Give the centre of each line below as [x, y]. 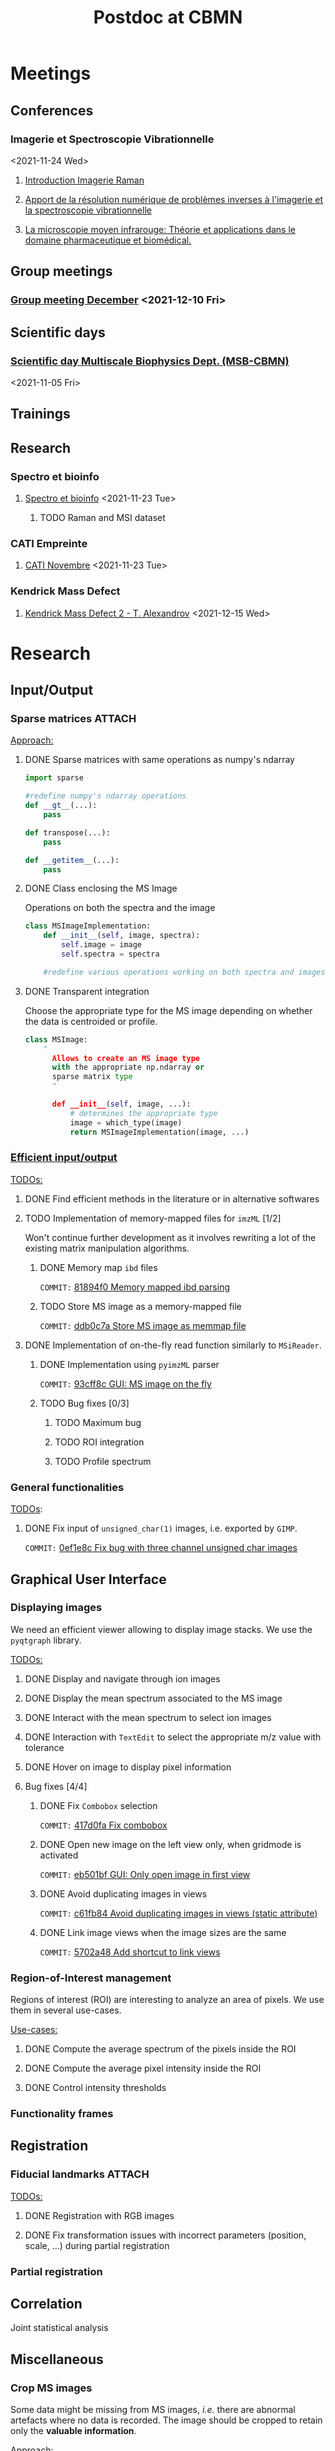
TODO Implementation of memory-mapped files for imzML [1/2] [153, 1218]
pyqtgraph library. [46, 1640]
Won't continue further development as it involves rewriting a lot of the [170, 1237]
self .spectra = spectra [110, 954]
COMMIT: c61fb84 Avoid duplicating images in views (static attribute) [178, 1913]
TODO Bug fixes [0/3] [84, 1403]
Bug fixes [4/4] [56, 1786]
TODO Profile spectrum [103, 1461]
